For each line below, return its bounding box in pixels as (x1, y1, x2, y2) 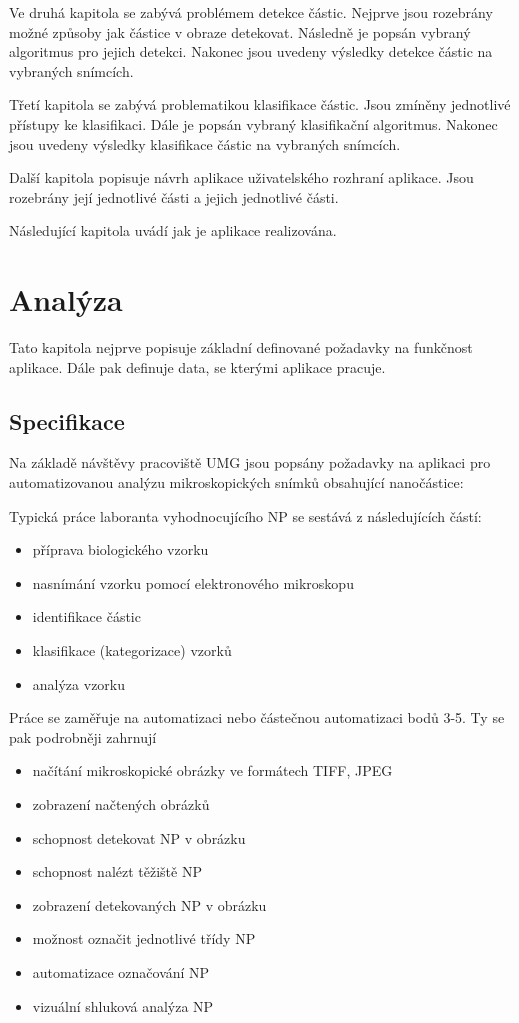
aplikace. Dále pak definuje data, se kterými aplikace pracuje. (9, 356, 386, 377)
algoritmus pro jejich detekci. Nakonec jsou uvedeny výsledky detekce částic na (9, 41, 493, 62)
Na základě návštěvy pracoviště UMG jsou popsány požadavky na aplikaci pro (9, 452, 491, 473)
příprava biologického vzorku (32, 539, 209, 560)
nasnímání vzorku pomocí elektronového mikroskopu (32, 572, 354, 593)
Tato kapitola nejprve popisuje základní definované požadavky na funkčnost (9, 337, 473, 358)
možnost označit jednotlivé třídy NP (32, 928, 256, 949)
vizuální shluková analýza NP (32, 995, 214, 1016)
